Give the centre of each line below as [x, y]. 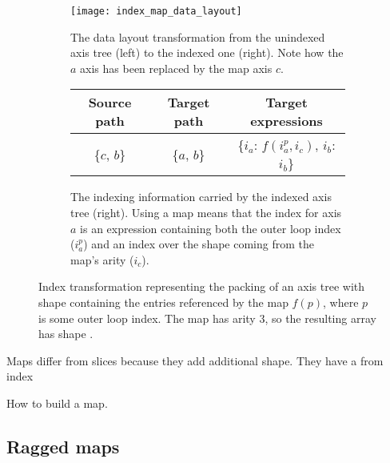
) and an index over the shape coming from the [199, 244]
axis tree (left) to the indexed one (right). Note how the [207, 52]
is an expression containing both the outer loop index [211, 228]
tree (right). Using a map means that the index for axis [206, 213]
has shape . [66, 334]
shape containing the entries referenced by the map [163, 302]
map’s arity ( [102, 259]
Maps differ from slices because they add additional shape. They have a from [195, 360]
